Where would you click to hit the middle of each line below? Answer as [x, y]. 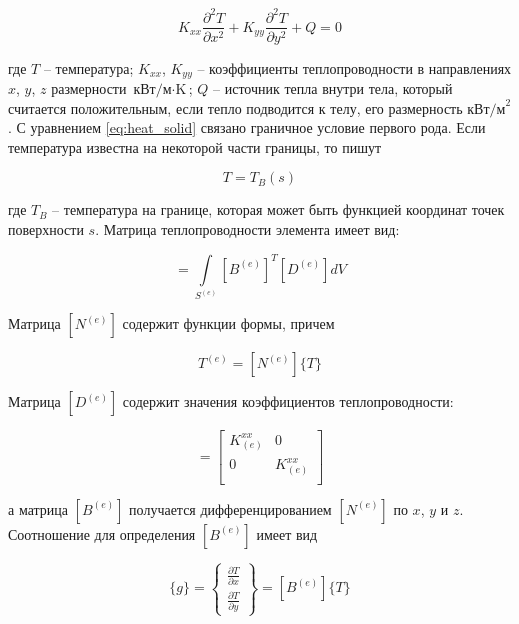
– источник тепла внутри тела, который [333, 88]
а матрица [38, 508]
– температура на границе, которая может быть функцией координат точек [278, 209]
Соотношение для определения [102, 533]
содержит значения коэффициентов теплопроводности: [288, 401]
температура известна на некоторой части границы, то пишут [195, 146]
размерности [89, 88]
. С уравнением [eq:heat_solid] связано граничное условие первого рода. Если [247, 127]
